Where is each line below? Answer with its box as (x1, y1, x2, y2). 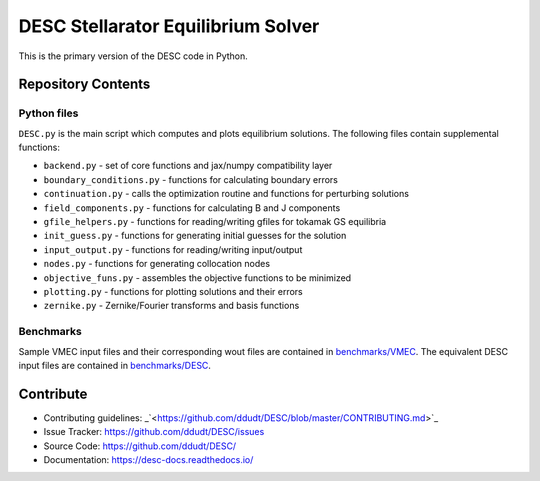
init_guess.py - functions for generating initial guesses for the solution (43, 230, 347, 242)
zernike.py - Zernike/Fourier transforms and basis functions (43, 300, 300, 312)
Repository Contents (18, 76, 151, 93)
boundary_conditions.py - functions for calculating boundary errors (43, 173, 339, 185)
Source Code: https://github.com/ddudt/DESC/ (43, 440, 237, 452)
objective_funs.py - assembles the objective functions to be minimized (43, 271, 352, 284)
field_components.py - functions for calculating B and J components (43, 201, 341, 214)
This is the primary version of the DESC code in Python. (18, 50, 249, 62)
